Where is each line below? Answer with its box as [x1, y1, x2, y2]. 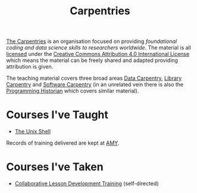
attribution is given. [6, 63, 54, 70]
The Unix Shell [14, 128, 51, 135]
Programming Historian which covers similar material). [6, 88, 139, 95]
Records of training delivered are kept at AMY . [6, 139, 120, 147]
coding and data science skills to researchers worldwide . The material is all [6, 44, 192, 51]
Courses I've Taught [6, 108, 109, 122]
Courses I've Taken [6, 160, 104, 174]
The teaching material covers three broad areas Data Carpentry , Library [6, 74, 182, 82]
